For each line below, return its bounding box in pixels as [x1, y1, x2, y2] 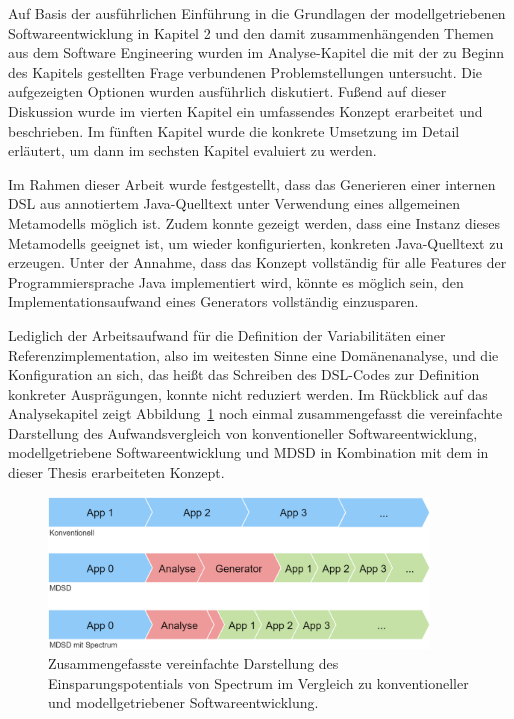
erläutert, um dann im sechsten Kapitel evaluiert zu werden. [8, 140, 377, 161]
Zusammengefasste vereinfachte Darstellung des [48, 653, 339, 674]
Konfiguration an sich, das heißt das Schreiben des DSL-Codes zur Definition [8, 364, 480, 385]
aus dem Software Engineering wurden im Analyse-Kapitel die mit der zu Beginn [8, 42, 505, 63]
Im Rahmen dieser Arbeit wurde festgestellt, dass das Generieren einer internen [8, 173, 496, 194]
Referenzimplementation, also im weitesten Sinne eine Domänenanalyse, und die [8, 344, 499, 365]
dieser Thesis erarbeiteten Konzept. [8, 462, 225, 483]
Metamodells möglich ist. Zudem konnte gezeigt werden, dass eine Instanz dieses [8, 212, 501, 233]
